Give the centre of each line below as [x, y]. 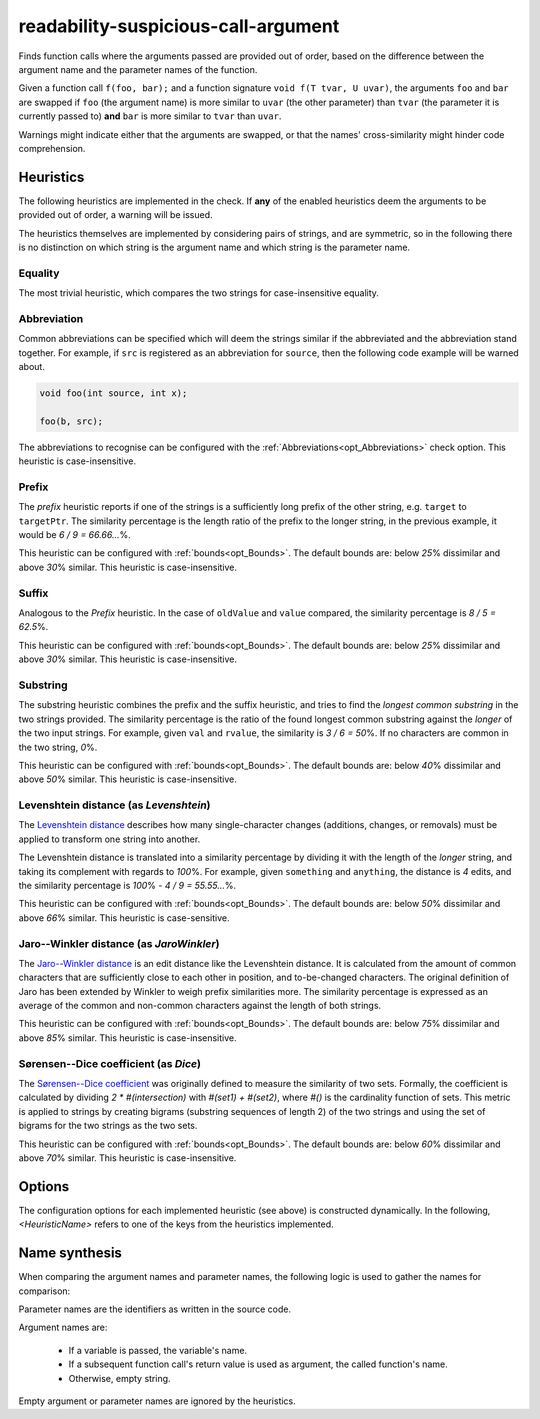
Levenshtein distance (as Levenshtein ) [114, 805]
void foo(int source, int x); [113, 393]
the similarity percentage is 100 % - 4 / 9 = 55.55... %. [127, 885]
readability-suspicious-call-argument [179, 26]
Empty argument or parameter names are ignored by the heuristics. [157, 1401]
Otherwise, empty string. [119, 1378]
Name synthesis [70, 1253]
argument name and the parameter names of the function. [138, 69]
